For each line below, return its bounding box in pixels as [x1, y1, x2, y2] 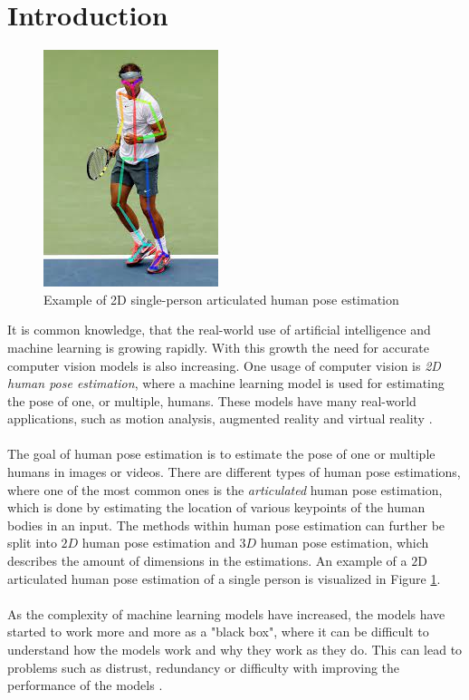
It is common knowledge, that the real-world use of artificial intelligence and [7, 320, 431, 339]
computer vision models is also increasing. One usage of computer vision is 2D [7, 355, 441, 374]
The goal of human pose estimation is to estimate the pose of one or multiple [7, 444, 435, 463]
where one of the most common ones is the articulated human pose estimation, [7, 480, 443, 499]
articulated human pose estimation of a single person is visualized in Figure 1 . [7, 569, 441, 588]
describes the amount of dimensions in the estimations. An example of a [7, 551, 407, 570]
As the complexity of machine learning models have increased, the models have [7, 604, 445, 623]
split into [7, 533, 57, 552]
